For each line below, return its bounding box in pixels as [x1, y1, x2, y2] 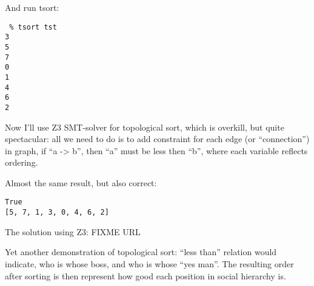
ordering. [5, 156, 38, 169]
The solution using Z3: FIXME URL [5, 225, 141, 238]
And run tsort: [5, 1, 59, 13]
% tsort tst [9, 22, 57, 31]
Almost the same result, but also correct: [5, 176, 157, 189]
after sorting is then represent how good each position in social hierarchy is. [5, 269, 286, 282]
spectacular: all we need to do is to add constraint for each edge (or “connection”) [5, 132, 310, 145]
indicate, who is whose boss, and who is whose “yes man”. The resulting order [5, 257, 294, 270]
